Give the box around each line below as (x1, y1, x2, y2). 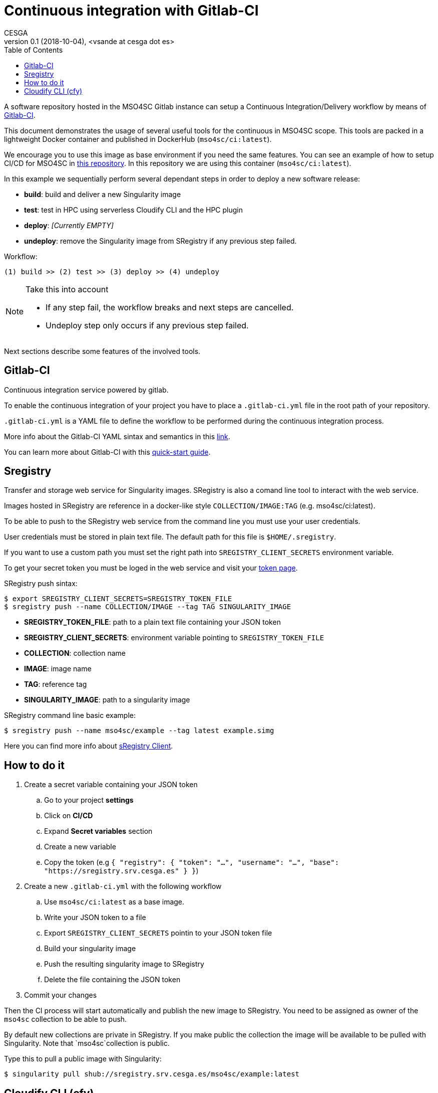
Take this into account (26, 284, 109, 294)
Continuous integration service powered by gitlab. (4, 385, 169, 394)
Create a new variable (44, 842, 116, 851)
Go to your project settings (44, 796, 134, 805)
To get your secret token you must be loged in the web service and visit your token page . (4, 564, 298, 573)
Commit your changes (24, 991, 97, 1000)
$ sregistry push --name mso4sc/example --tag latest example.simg (4, 726, 274, 735)
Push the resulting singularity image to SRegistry (44, 960, 204, 969)
